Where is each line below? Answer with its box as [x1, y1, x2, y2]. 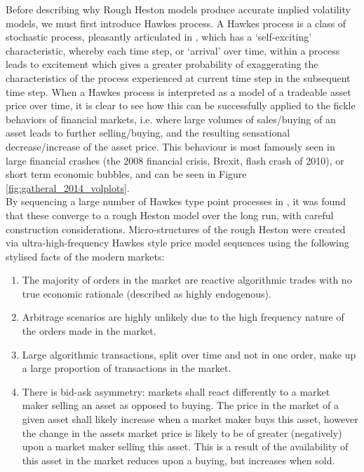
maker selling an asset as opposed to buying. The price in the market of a [22, 398, 339, 412]
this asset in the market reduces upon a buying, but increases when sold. [22, 452, 335, 467]
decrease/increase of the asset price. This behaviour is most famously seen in [6, 139, 335, 153]
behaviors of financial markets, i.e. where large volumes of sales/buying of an [6, 111, 336, 126]
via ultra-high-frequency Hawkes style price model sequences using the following [6, 235, 349, 250]
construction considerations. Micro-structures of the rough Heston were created [6, 221, 346, 236]
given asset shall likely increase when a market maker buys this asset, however [22, 412, 358, 426]
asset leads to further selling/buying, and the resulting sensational [6, 125, 290, 140]
